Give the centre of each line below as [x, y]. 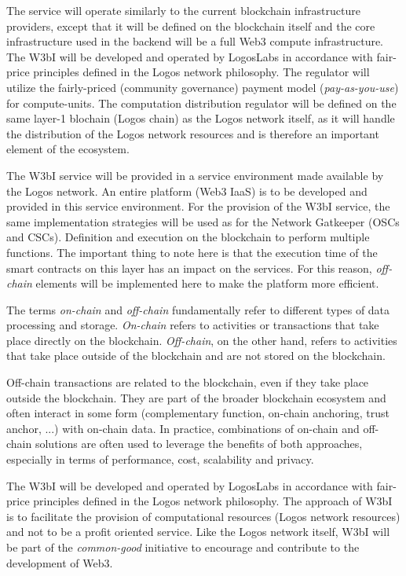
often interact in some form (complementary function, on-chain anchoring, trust [198, 413]
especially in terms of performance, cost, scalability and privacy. [160, 459]
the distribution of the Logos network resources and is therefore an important [193, 133]
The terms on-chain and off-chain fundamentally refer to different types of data [198, 309]
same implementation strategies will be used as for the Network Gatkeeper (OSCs [203, 221]
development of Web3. [60, 562]
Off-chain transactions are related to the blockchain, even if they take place [188, 382]
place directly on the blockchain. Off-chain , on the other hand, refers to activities [202, 340]
